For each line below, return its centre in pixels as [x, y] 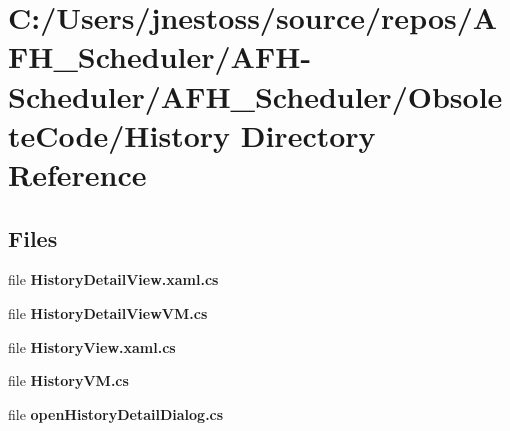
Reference [77, 173]
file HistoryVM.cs [68, 380]
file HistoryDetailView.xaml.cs [113, 279]
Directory [308, 134]
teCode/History [119, 134]
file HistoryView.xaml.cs [92, 346]
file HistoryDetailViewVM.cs [108, 312]
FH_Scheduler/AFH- [160, 56]
